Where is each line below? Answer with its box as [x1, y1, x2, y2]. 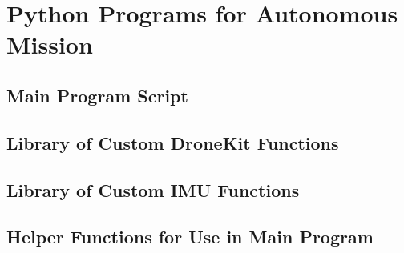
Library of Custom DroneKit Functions [6, 130, 339, 155]
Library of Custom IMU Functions [6, 177, 300, 202]
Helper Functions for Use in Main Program [6, 224, 374, 249]
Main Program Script [6, 82, 188, 107]
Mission [6, 28, 93, 61]
